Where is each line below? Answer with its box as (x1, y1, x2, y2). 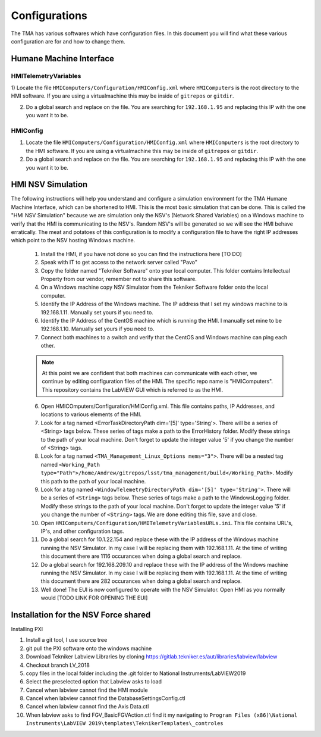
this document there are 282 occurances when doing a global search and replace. (40, 577, 242, 585)
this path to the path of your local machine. (40, 477, 146, 485)
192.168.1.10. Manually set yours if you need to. (40, 325, 155, 333)
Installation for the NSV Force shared (11, 610, 151, 620)
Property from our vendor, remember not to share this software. (40, 276, 197, 282)
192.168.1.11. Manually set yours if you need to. (40, 308, 154, 316)
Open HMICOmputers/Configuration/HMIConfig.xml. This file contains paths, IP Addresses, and (40, 402, 275, 410)
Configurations (11, 9, 87, 22)
